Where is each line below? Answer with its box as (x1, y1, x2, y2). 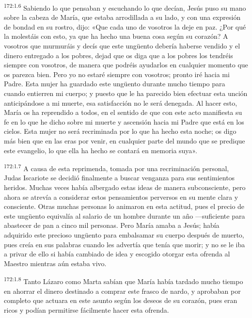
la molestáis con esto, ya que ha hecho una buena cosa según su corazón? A (4, 31, 228, 41)
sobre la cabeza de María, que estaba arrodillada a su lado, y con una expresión (4, 12, 241, 22)
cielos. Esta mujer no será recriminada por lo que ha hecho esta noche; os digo (4, 126, 236, 136)
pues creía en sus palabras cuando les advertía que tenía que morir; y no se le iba (4, 239, 245, 249)
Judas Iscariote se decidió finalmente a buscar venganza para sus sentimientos (4, 173, 235, 183)
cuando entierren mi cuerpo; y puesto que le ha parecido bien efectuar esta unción (4, 88, 248, 98)
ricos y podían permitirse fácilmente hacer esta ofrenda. (4, 304, 169, 315)
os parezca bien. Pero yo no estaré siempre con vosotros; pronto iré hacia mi (4, 69, 230, 79)
